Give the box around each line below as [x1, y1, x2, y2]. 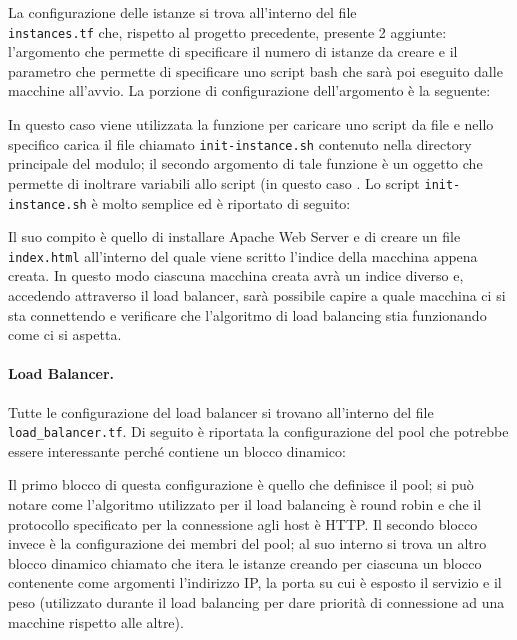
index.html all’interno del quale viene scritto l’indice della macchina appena [8, 245, 478, 266]
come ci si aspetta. [8, 324, 122, 345]
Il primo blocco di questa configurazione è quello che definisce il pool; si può [8, 474, 474, 495]
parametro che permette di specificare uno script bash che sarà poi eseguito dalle [8, 60, 503, 81]
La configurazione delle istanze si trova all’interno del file [8, 2, 357, 22]
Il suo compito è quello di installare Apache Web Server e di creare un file [8, 226, 461, 247]
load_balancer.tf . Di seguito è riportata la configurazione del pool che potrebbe [8, 421, 509, 442]
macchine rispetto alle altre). [8, 611, 184, 632]
